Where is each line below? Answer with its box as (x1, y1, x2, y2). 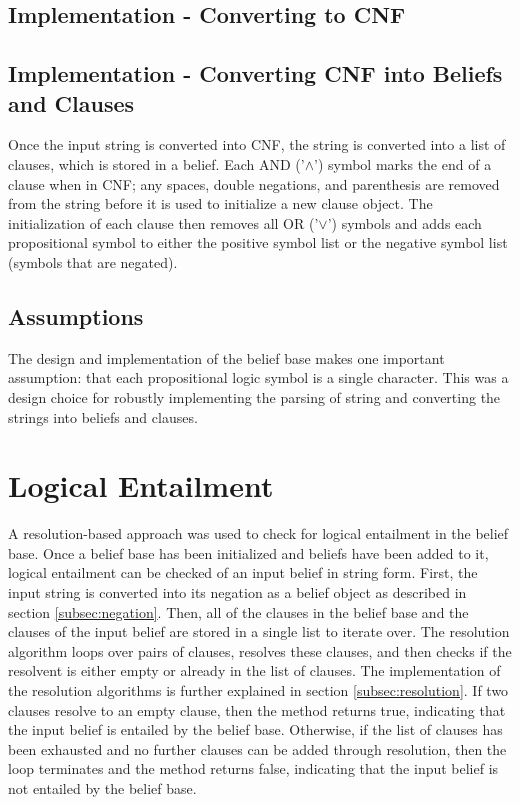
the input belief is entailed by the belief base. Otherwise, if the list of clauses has (8, 719, 503, 740)
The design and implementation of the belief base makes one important (8, 347, 445, 368)
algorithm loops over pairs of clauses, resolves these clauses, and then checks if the (8, 640, 512, 661)
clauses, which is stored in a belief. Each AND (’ (8, 153, 305, 174)
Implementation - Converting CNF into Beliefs (8, 58, 503, 89)
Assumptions (8, 300, 144, 331)
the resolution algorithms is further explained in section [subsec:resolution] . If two (8, 679, 509, 700)
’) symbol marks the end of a (314, 153, 492, 174)
